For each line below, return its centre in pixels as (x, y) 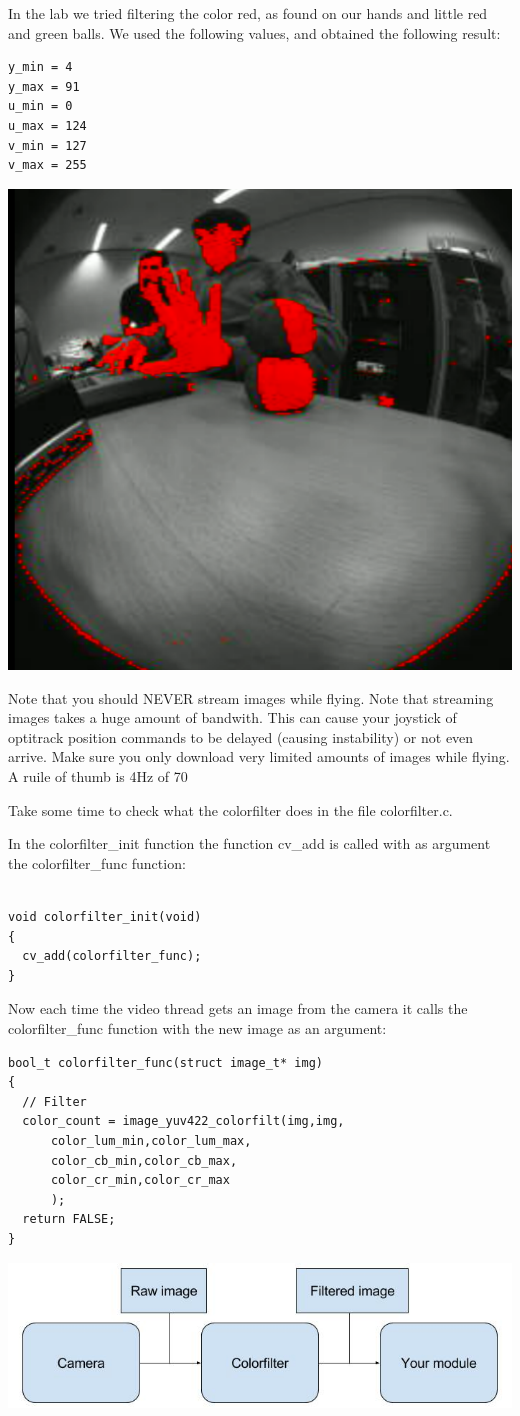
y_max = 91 (44, 86)
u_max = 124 (47, 125)
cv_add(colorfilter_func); (112, 956)
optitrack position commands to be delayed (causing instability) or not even (241, 736)
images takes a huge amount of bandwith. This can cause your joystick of (232, 717)
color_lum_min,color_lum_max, (151, 1140)
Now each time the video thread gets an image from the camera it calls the (238, 1008)
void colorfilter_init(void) (105, 917)
